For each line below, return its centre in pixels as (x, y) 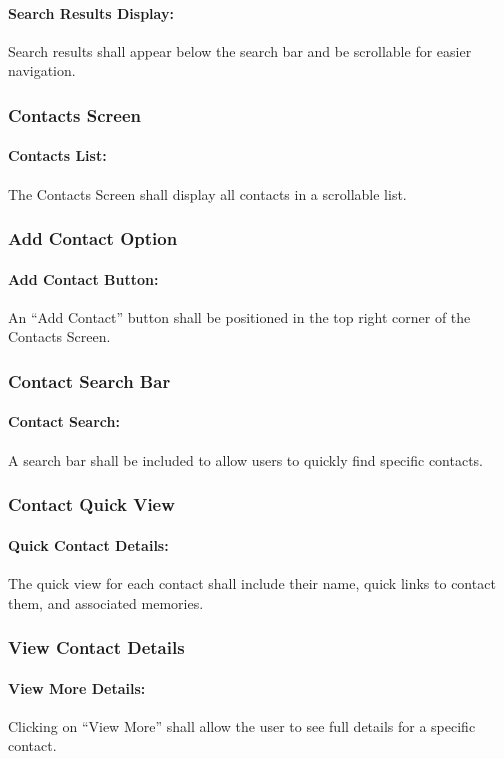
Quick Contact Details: (88, 544)
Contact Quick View (91, 504)
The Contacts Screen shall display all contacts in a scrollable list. (207, 193)
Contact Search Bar (89, 380)
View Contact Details (96, 647)
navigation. (42, 70)
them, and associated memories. (106, 602)
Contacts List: (57, 155)
